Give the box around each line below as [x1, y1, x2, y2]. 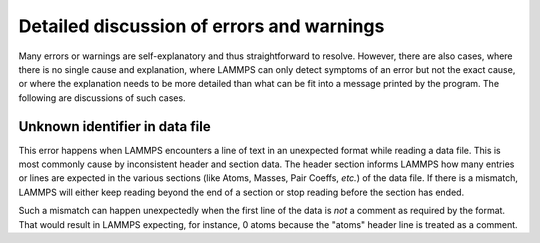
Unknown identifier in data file [18, 118, 211, 135]
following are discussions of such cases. [18, 91, 186, 104]
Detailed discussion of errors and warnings [18, 15, 385, 37]
